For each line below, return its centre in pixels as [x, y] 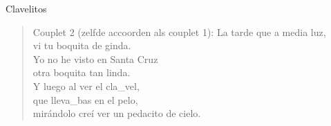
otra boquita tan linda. [82, 72]
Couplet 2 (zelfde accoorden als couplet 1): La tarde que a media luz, [179, 31]
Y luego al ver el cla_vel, [86, 85]
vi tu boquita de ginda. [82, 45]
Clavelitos [26, 8]
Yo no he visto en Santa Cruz [95, 58]
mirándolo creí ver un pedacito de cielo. [117, 113]
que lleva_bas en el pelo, [85, 99]
